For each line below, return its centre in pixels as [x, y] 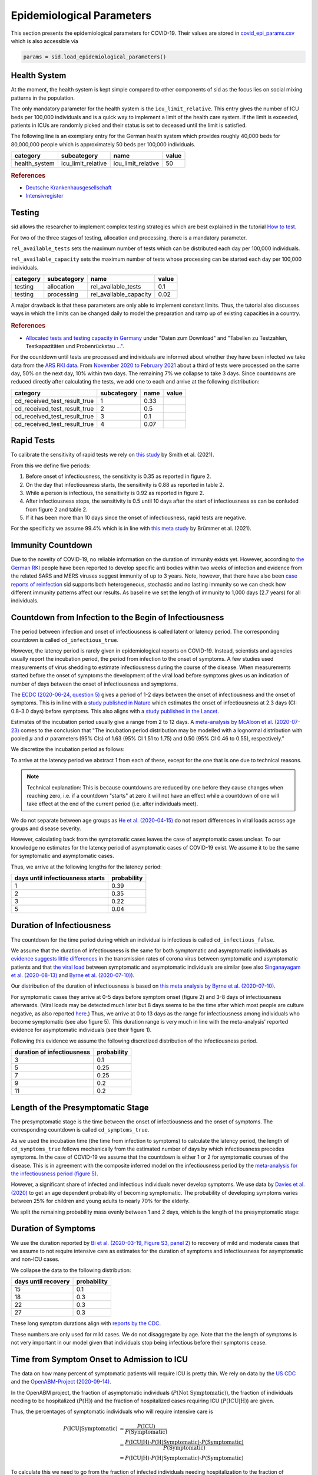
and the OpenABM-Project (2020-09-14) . [61, 1382]
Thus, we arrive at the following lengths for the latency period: [86, 867]
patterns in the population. [43, 98]
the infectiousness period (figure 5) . [54, 1174]
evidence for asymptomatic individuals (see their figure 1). [81, 1030]
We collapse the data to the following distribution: [71, 1270]
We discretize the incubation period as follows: [68, 749]
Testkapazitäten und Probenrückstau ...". [75, 346]
